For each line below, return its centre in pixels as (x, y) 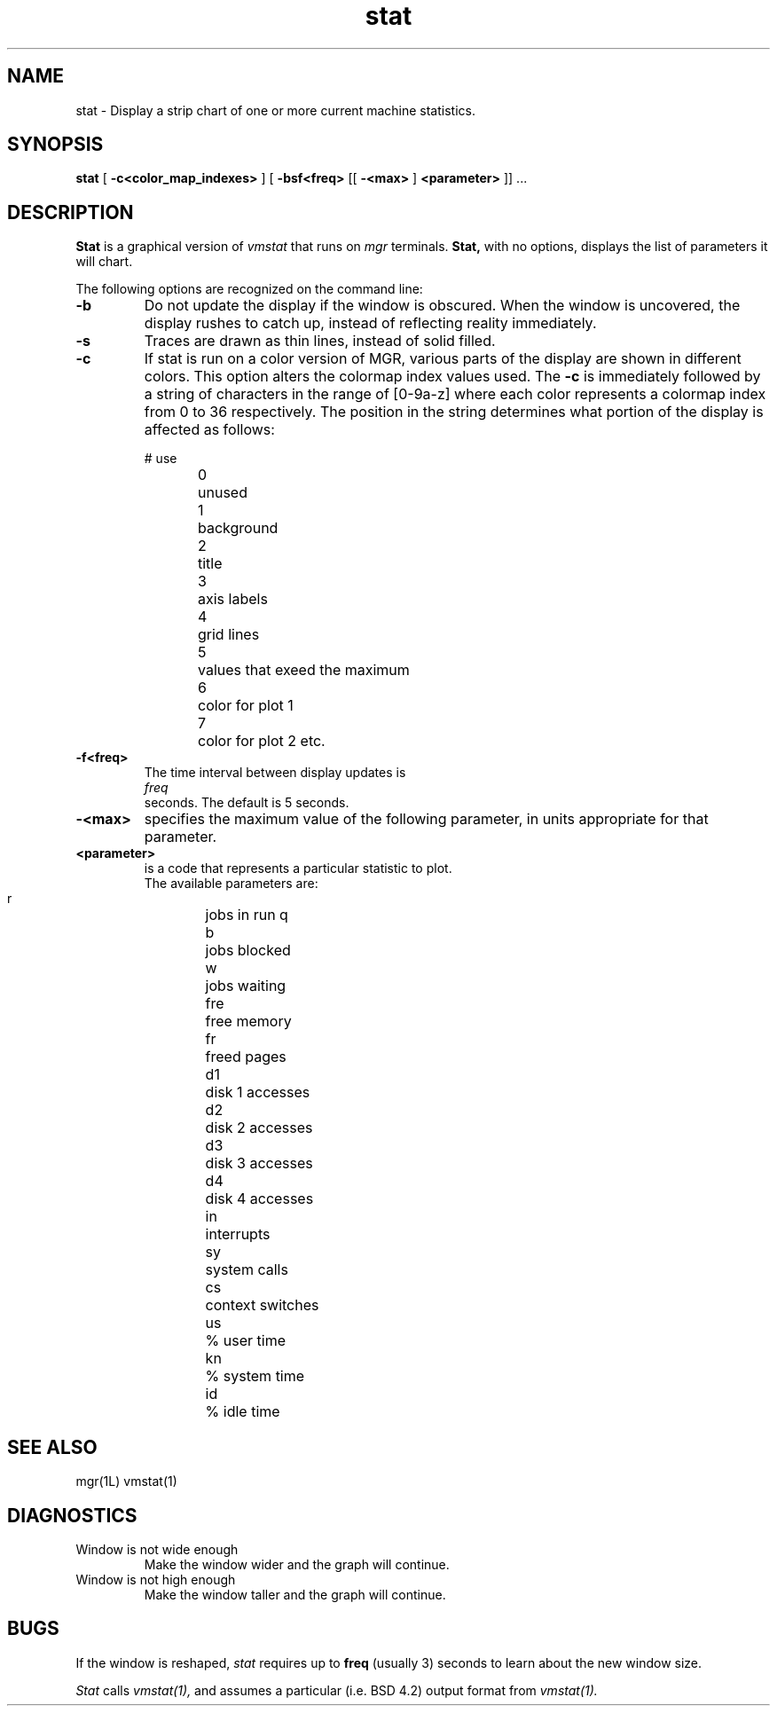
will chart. (104, 262)
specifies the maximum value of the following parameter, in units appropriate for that (426, 819)
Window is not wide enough (157, 1549)
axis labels (233, 599)
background (238, 528)
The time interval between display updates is (275, 773)
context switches (262, 1305)
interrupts (238, 1234)
